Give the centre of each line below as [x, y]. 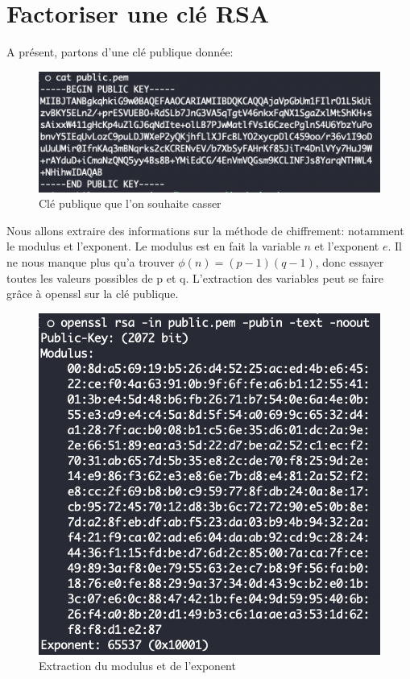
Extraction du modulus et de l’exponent [137, 666]
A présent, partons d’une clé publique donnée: [120, 52]
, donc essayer [350, 262]
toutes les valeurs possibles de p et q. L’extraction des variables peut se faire [195, 277]
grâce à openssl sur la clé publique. [93, 294]
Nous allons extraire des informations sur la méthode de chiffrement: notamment [205, 230]
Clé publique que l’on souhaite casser [130, 203]
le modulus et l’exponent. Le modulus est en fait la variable [153, 246]
